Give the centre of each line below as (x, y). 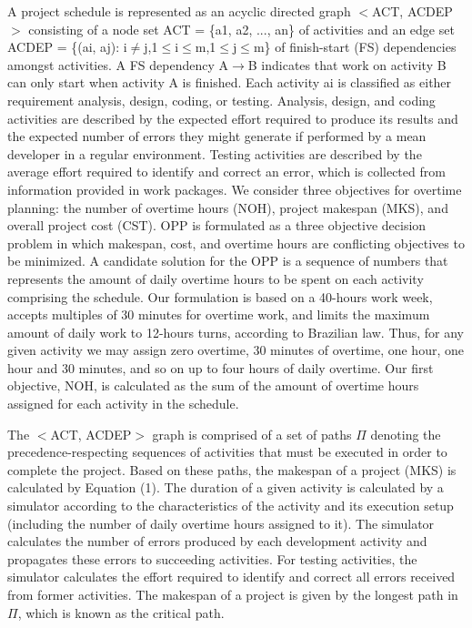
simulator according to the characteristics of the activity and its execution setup (231, 506)
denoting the (406, 434)
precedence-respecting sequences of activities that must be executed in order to (227, 452)
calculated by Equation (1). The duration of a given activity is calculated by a (226, 487)
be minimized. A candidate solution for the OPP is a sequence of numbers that (228, 261)
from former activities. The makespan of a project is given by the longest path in (233, 594)
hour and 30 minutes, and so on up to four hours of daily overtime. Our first (221, 367)
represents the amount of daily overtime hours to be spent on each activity (216, 278)
